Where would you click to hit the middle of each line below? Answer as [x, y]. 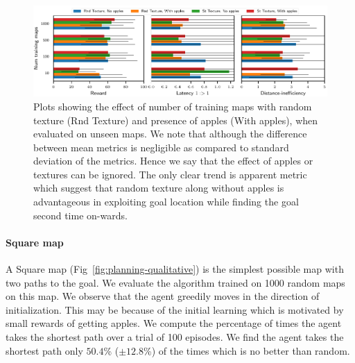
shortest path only [44, 350]
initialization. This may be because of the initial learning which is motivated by [175, 309]
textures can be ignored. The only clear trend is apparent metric [170, 174]
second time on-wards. [80, 215]
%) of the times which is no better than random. [246, 350]
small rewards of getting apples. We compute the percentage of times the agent [174, 323]
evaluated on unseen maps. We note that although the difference [170, 134]
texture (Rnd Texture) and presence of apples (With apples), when [176, 120]
